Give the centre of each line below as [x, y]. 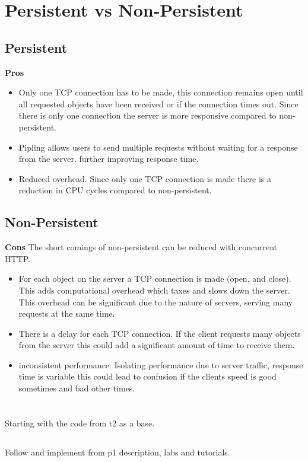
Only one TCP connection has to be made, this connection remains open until [161, 92]
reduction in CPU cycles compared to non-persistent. [115, 190]
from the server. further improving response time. [109, 159]
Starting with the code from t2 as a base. [80, 423]
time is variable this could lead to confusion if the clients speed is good [147, 376]
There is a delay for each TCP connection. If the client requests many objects [160, 333]
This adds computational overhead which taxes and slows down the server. [154, 290]
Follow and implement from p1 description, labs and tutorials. [118, 452]
